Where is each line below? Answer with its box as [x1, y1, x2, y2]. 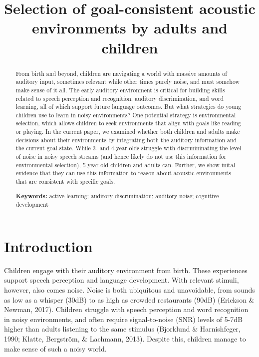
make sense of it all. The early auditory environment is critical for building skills [15, 85, 225, 94]
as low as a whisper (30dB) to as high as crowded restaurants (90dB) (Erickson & [4, 294, 255, 305]
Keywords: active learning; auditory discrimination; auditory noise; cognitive [15, 191, 219, 200]
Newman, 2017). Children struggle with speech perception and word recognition [4, 304, 249, 315]
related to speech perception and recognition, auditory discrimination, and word [15, 94, 224, 102]
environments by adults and [32, 17, 228, 38]
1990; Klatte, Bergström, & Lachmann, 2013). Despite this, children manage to [4, 334, 246, 344]
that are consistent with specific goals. [15, 177, 115, 186]
